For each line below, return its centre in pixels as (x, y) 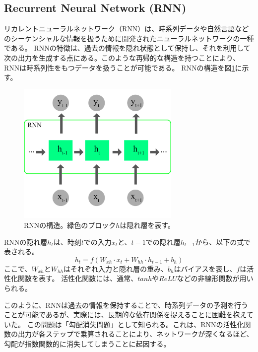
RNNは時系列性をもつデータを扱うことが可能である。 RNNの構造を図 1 (120, 67)
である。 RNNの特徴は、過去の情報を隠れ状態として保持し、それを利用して (127, 48)
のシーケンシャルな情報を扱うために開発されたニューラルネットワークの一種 (129, 38)
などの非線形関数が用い (215, 278)
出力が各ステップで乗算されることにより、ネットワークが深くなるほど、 (135, 334)
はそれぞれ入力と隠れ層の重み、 (116, 268)
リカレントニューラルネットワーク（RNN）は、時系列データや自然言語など (127, 29)
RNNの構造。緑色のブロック (70, 225)
